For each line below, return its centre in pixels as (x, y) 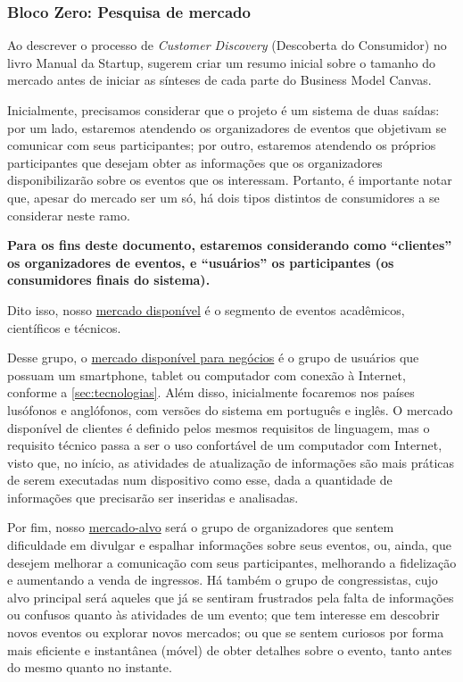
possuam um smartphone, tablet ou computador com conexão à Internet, (207, 374)
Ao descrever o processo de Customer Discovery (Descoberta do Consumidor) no (227, 45)
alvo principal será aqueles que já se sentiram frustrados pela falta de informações (231, 597)
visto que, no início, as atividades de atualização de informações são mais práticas (231, 462)
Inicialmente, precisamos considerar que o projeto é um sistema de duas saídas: (223, 110)
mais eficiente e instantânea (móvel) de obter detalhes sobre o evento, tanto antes (230, 649)
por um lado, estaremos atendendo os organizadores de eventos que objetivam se (227, 127)
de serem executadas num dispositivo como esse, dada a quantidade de (200, 480)
